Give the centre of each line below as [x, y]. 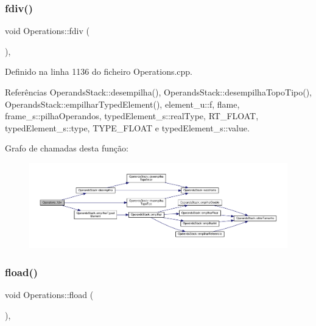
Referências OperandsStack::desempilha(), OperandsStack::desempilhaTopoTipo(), [158, 92]
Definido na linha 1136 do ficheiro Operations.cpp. [99, 71]
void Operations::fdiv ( [47, 31]
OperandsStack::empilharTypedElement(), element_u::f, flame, [122, 104]
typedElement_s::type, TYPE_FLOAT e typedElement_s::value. [127, 127]
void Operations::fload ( [49, 295]
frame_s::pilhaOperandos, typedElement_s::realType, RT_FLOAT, [132, 116]
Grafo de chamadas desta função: [67, 148]
